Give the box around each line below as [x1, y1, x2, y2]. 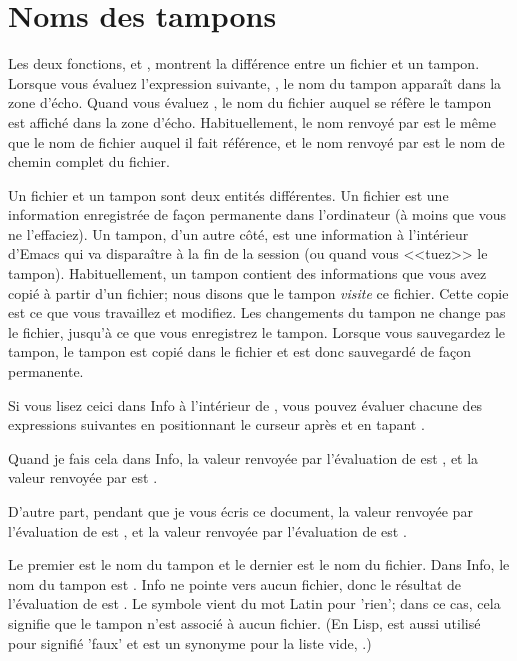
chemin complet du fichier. [8, 151, 170, 172]
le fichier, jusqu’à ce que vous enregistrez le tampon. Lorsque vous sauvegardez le [8, 321, 506, 342]
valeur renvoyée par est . [8, 467, 158, 488]
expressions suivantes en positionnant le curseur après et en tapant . [8, 414, 425, 435]
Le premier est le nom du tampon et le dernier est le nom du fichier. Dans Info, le [8, 554, 510, 575]
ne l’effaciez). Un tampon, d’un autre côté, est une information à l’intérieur [8, 223, 469, 244]
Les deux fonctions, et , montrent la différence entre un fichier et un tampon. [8, 53, 480, 74]
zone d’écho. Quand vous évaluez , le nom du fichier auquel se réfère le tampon [8, 92, 492, 113]
